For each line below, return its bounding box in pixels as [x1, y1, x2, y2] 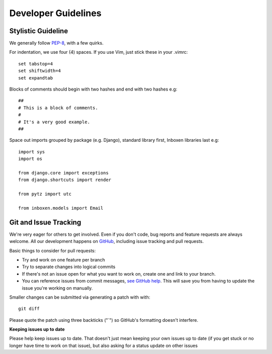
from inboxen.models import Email [18, 205, 103, 211]
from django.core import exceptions [18, 170, 109, 175]
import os [18, 156, 42, 162]
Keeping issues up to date [9, 326, 65, 332]
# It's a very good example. [18, 119, 90, 125]
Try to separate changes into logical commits [22, 264, 116, 270]
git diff [18, 306, 40, 312]
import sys [18, 149, 45, 154]
